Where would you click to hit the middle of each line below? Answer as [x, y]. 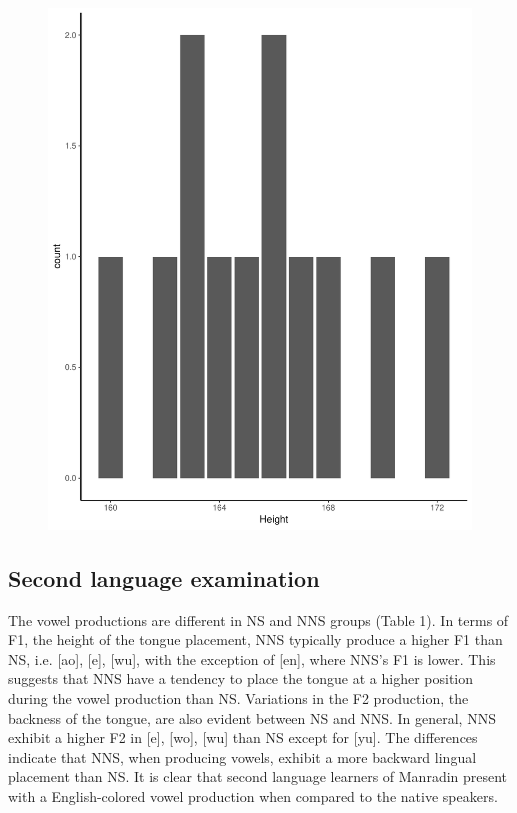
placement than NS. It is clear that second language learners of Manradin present [258, 776]
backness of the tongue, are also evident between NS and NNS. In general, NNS [252, 717]
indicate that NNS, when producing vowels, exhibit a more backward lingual [242, 756]
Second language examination [164, 577]
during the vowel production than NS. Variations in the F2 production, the [238, 698]
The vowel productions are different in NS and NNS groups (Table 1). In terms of [258, 619]
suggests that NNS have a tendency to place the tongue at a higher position [241, 678]
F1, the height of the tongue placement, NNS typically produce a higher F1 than [255, 639]
